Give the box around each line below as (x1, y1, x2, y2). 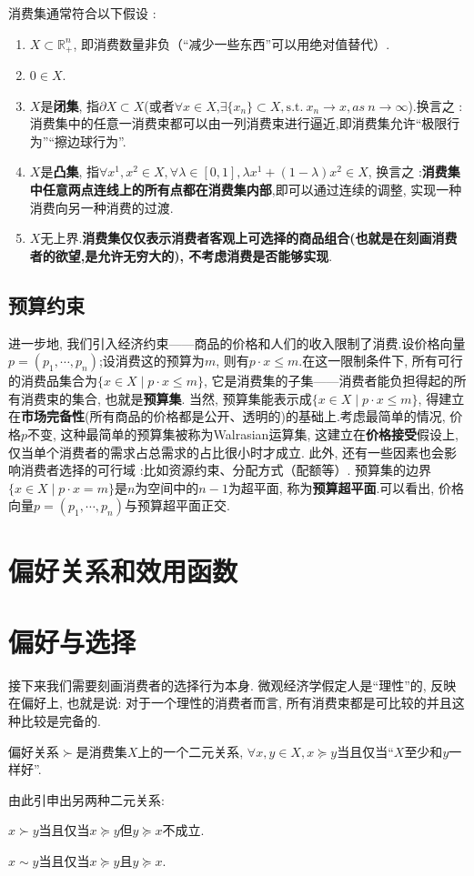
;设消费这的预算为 (98, 351, 205, 370)
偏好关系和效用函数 (8, 551, 238, 589)
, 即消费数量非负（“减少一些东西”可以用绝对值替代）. (73, 34, 390, 53)
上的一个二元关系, (137, 741, 244, 760)
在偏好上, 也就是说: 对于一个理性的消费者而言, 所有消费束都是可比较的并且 (8, 693, 452, 712)
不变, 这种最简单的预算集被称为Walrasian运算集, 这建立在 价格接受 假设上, (27, 424, 459, 443)
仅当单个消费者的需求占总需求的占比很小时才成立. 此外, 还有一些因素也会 (8, 442, 445, 461)
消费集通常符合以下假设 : (8, 4, 156, 22)
